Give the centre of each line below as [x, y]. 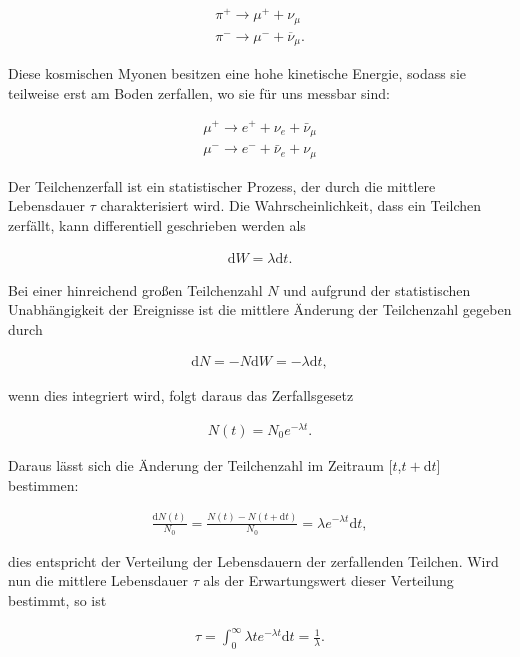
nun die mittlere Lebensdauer [98, 580]
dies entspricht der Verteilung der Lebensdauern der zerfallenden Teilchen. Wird [253, 560]
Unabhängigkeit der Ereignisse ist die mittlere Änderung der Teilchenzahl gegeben [260, 309]
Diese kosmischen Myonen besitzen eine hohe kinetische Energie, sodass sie [237, 73]
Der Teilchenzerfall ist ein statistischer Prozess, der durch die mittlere [222, 185]
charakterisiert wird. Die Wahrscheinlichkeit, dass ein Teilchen [291, 205]
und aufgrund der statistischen [377, 289]
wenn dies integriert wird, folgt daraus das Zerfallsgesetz [181, 395]
